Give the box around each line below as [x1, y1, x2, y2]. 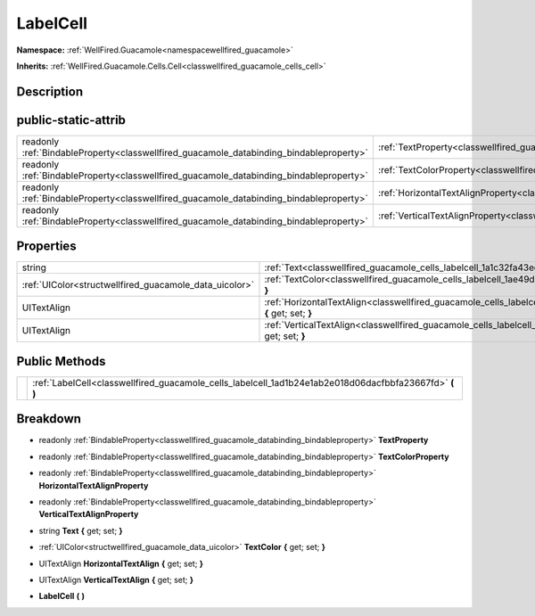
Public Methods [16, 353, 106, 369]
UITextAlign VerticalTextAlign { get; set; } [38, 574, 193, 585]
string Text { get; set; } [38, 525, 124, 536]
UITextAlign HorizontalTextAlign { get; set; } [38, 558, 204, 569]
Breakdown [16, 411, 82, 427]
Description [16, 84, 84, 99]
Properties [16, 239, 77, 254]
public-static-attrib [16, 112, 127, 127]
